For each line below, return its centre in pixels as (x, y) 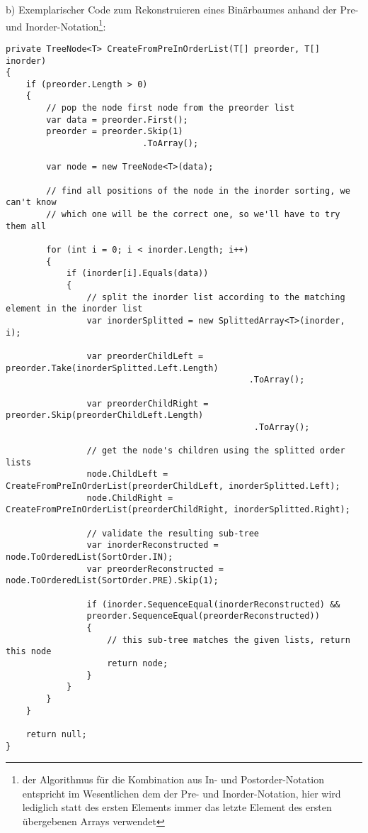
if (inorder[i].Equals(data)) (137, 274)
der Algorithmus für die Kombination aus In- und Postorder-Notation (173, 779)
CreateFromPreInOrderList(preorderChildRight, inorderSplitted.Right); (178, 510)
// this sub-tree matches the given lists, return (229, 640)
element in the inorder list (74, 309)
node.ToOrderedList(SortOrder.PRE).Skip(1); (112, 581)
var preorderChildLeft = (145, 356)
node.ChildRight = (130, 498)
